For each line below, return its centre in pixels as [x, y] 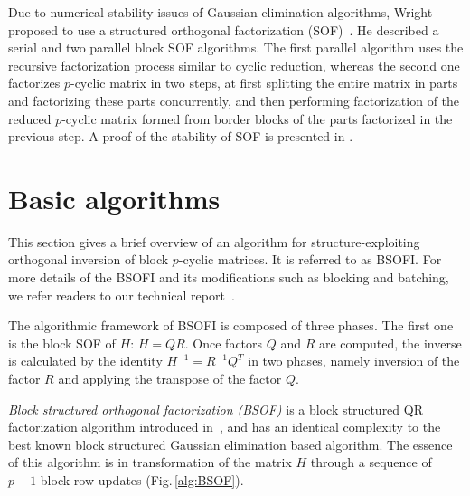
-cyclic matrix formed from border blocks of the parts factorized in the [257, 118]
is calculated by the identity [85, 361]
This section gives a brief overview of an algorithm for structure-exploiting [214, 241]
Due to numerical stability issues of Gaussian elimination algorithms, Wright [221, 12]
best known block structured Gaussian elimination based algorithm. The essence [230, 444]
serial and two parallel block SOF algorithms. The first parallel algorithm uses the [236, 48]
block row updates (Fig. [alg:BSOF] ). [142, 480]
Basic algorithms [114, 198]
